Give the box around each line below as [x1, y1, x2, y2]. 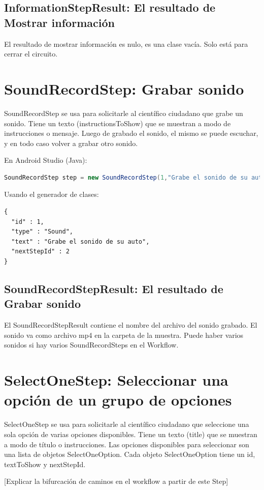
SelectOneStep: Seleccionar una [4, 369, 228, 390]
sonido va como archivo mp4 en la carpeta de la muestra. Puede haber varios [4, 329, 244, 340]
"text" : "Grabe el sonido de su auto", [11, 238, 150, 245]
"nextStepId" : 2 [11, 248, 70, 255]
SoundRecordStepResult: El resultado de [4, 281, 223, 297]
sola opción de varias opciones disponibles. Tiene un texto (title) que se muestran [4, 428, 257, 439]
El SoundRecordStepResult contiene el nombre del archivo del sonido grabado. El [4, 320, 257, 330]
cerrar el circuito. [4, 48, 58, 59]
